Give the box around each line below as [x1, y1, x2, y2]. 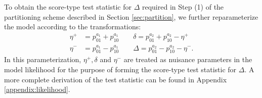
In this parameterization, [4, 54, 81, 65]
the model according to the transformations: [4, 21, 141, 32]
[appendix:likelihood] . [4, 84, 70, 94]
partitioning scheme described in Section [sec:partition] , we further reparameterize [4, 11, 258, 22]
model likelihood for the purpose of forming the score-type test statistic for [4, 64, 237, 74]
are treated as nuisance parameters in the [123, 54, 252, 65]
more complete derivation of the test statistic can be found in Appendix [4, 74, 227, 84]
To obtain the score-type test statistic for [4, 2, 132, 12]
